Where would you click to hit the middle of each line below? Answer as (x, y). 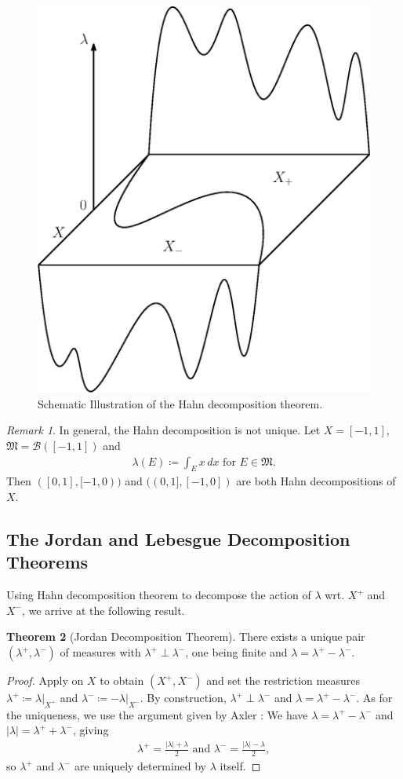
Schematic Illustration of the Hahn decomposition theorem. (180, 403)
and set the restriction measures (283, 680)
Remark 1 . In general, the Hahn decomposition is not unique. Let (163, 430)
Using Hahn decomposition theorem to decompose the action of (159, 595)
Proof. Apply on (45, 680)
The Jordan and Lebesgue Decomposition (178, 539)
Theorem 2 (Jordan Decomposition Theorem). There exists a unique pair (186, 636)
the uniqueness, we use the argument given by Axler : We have (157, 714)
